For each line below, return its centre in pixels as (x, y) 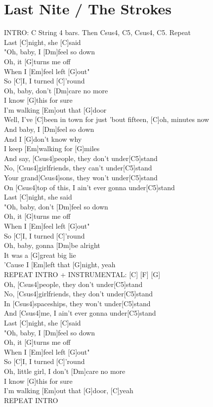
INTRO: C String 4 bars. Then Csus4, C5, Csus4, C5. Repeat (98, 32)
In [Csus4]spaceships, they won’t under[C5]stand (77, 303)
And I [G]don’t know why (43, 139)
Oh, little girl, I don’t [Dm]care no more (65, 371)
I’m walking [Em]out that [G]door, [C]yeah (69, 390)
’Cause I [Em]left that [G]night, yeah (60, 265)
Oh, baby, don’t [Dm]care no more (56, 90)
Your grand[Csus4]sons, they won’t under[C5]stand (81, 178)
